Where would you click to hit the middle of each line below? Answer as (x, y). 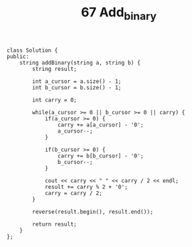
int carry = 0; (55, 100)
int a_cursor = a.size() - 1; (77, 81)
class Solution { (32, 50)
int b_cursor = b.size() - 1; (77, 87)
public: (18, 56)
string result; (55, 69)
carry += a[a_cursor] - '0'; (100, 125)
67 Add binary (119, 13)
